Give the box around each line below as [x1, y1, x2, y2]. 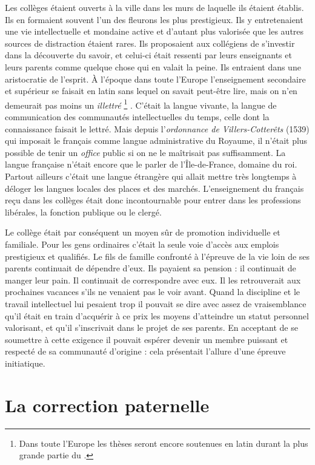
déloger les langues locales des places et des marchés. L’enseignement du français [5, 182, 304, 194]
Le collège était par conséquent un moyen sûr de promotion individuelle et [5, 226, 280, 239]
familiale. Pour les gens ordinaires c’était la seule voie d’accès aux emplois [5, 237, 279, 250]
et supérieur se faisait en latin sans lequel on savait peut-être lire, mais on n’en [5, 84, 297, 97]
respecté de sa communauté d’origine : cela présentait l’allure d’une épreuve [5, 345, 286, 358]
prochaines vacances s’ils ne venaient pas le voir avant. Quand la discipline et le [5, 285, 300, 298]
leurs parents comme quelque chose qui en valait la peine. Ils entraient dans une [5, 60, 301, 73]
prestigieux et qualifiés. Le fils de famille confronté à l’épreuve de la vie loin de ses [5, 249, 310, 262]
